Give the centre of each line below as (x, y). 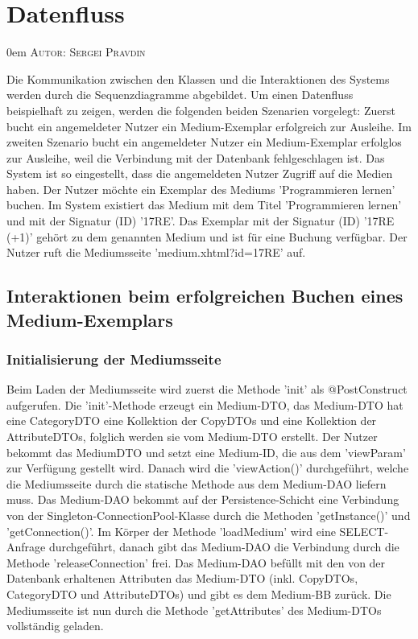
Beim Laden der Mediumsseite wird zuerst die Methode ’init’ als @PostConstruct (207, 389)
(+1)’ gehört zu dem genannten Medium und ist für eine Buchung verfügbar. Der (207, 236)
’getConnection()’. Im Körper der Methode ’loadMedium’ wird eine (171, 531)
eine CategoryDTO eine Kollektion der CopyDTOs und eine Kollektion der (192, 421)
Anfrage (26, 547)
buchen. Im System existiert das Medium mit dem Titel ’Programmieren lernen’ (204, 205)
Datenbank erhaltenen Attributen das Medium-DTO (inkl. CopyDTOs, (182, 578)
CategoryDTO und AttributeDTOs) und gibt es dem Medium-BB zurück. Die (199, 594)
